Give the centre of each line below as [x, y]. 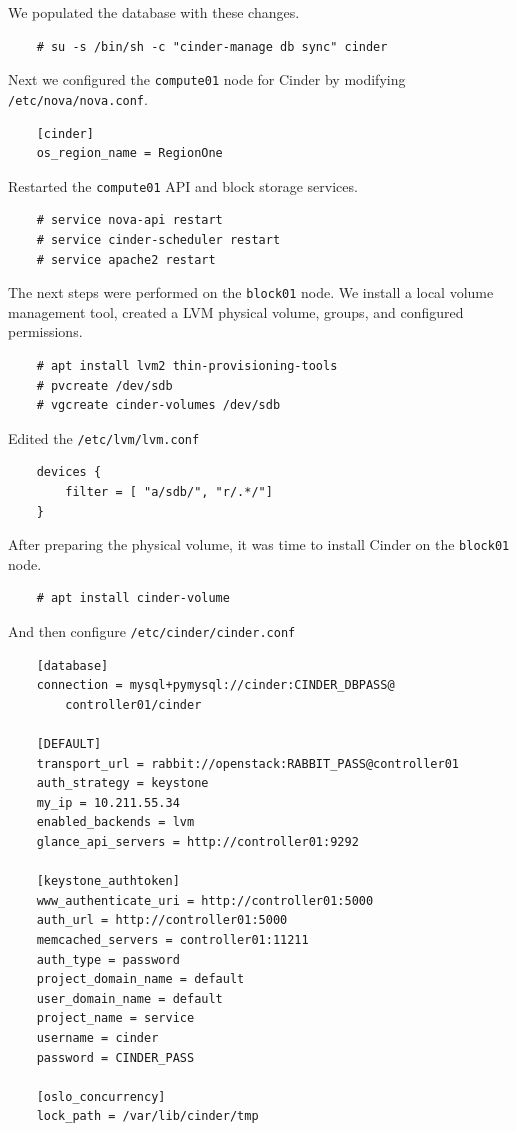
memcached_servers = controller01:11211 [172, 940]
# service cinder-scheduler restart [158, 239]
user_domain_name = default [129, 998]
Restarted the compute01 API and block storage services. [183, 185]
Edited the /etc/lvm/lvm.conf [104, 437]
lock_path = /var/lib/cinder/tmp [147, 1116]
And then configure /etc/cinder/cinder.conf [152, 631]
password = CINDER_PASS [115, 1057]
